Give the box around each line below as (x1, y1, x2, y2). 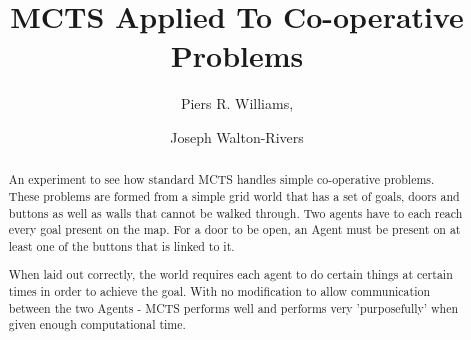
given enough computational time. (8, 316, 186, 333)
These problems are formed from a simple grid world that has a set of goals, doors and (8, 187, 460, 204)
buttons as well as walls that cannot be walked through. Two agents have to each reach (8, 204, 463, 221)
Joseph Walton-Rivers (170, 126, 304, 147)
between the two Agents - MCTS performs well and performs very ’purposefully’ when (8, 299, 459, 316)
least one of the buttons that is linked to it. (8, 237, 235, 254)
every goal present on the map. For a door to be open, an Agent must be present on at (8, 221, 461, 238)
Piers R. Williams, (180, 93, 294, 114)
